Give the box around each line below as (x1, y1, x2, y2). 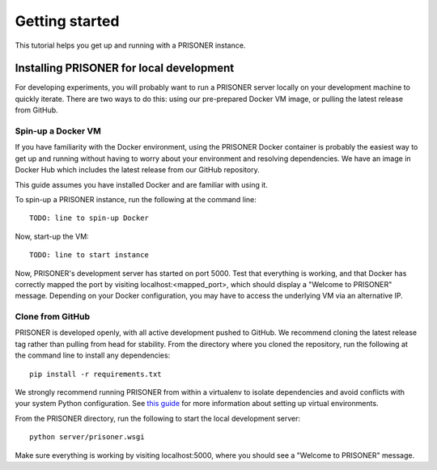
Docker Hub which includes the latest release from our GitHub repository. (15, 165, 260, 175)
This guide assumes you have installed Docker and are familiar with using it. (15, 180, 269, 189)
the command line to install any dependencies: (15, 350, 171, 360)
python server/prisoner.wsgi (29, 433, 145, 442)
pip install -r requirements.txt (29, 369, 162, 379)
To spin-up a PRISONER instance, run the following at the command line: (15, 194, 257, 204)
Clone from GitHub (15, 311, 91, 323)
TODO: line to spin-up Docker (29, 214, 150, 222)
